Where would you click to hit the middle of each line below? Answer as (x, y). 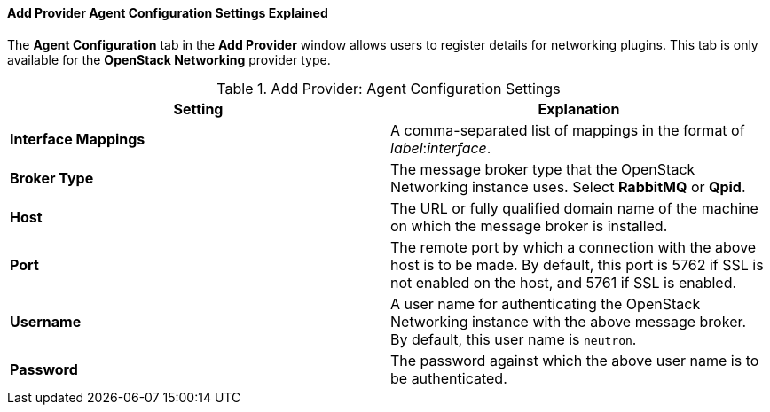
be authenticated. (449, 378)
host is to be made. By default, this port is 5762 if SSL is (577, 264)
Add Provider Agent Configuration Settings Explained (168, 13)
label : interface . (441, 148)
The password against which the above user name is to (575, 360)
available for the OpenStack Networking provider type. (169, 59)
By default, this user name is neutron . (514, 339)
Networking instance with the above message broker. (569, 321)
